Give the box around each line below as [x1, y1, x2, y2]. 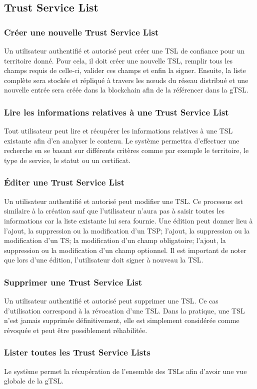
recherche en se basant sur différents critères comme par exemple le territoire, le [4, 145, 249, 155]
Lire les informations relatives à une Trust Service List [4, 105, 229, 118]
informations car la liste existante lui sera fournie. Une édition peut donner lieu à [4, 215, 253, 225]
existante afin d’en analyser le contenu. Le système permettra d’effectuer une [4, 135, 239, 145]
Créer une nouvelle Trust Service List [4, 25, 159, 38]
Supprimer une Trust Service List [4, 275, 142, 288]
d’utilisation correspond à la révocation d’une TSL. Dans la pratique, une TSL [4, 305, 245, 315]
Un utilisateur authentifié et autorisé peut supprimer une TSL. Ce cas [4, 295, 218, 306]
